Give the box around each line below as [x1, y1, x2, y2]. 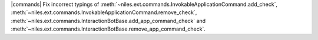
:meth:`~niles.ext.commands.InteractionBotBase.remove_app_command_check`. [11, 25, 206, 32]
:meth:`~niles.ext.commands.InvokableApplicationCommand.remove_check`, [11, 9, 197, 16]
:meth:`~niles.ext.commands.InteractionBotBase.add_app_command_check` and [11, 17, 206, 24]
